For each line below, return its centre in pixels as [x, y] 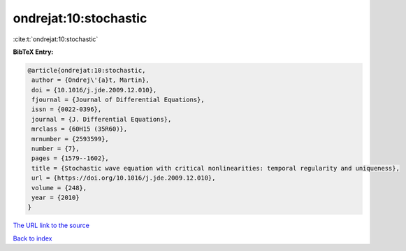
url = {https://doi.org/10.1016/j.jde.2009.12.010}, [124, 178]
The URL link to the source [51, 225]
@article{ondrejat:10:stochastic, [87, 70]
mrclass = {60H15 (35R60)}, [80, 129]
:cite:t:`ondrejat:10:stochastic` [56, 39]
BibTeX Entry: [33, 52]
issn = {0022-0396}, [67, 109]
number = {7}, [56, 149]
